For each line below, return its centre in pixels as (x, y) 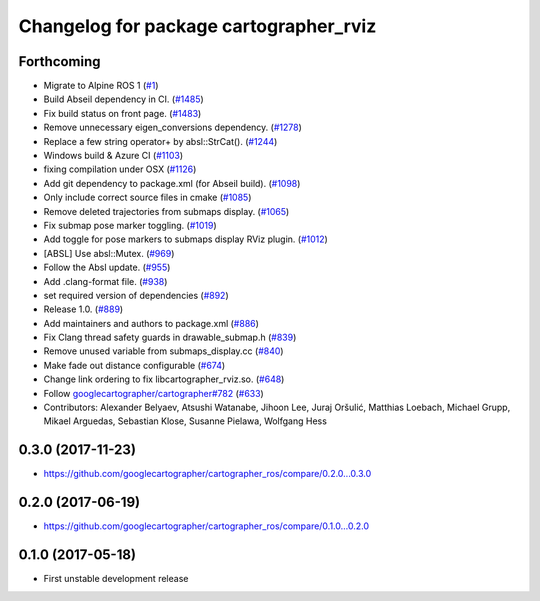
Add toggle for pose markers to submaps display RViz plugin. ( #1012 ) (186, 239)
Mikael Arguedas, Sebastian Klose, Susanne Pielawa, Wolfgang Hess (185, 421)
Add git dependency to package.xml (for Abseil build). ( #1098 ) (172, 183)
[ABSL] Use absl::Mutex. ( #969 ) (109, 253)
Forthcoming (59, 61)
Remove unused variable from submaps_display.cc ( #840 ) (163, 351)
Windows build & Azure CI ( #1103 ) (113, 156)
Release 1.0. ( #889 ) (83, 309)
